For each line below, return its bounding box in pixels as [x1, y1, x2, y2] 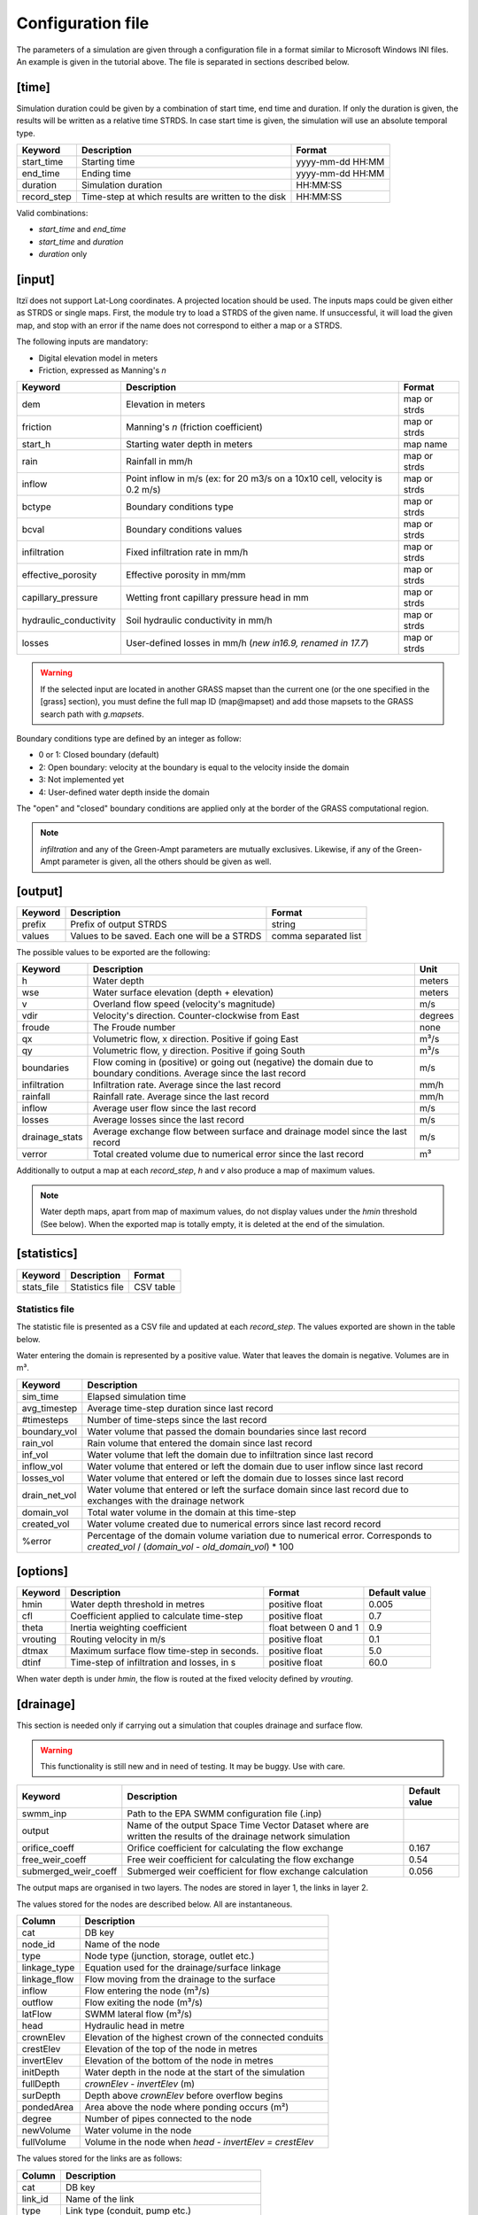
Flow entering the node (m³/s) [84, 1985, 210, 1997]
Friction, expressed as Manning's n [38, 365, 167, 376]
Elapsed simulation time [87, 1390, 186, 1403]
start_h [21, 439, 51, 451]
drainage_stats [21, 1131, 83, 1143]
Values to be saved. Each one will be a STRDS [70, 930, 262, 943]
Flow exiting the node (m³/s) [84, 1996, 204, 2009]
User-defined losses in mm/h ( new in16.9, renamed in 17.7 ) [125, 637, 369, 649]
